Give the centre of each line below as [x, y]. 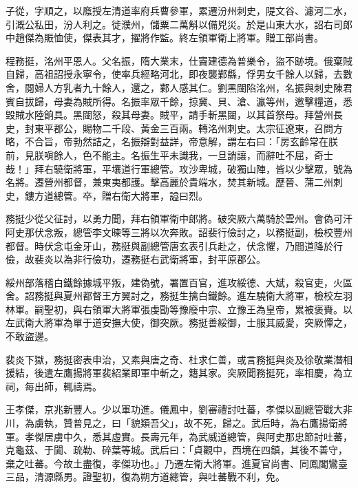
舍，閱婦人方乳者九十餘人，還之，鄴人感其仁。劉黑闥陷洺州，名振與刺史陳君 [179, 87]
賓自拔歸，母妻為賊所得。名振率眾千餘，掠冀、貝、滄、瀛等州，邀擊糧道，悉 [179, 101]
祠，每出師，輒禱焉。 [54, 386]
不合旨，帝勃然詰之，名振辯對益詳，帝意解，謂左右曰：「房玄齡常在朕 [181, 141]
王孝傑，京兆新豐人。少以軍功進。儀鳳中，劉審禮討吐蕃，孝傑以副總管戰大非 [179, 409]
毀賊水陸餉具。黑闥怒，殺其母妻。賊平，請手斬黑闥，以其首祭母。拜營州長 [174, 115]
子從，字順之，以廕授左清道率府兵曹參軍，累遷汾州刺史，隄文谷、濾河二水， [179, 10]
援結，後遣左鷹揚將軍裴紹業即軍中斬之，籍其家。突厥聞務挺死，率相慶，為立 [179, 373]
